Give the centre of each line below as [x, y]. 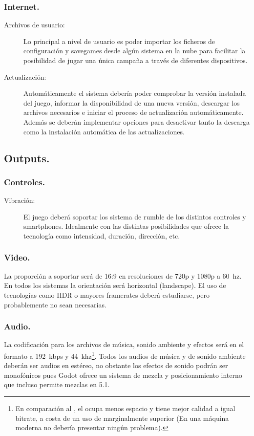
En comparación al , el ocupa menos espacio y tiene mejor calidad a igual [125, 408]
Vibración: [20, 200]
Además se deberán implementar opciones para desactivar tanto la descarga [137, 121]
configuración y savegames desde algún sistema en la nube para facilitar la [135, 51]
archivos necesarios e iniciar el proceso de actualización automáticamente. [134, 112]
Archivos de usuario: [34, 25]
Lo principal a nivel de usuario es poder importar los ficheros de [119, 41]
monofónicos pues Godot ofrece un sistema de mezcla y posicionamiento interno [123, 375]
